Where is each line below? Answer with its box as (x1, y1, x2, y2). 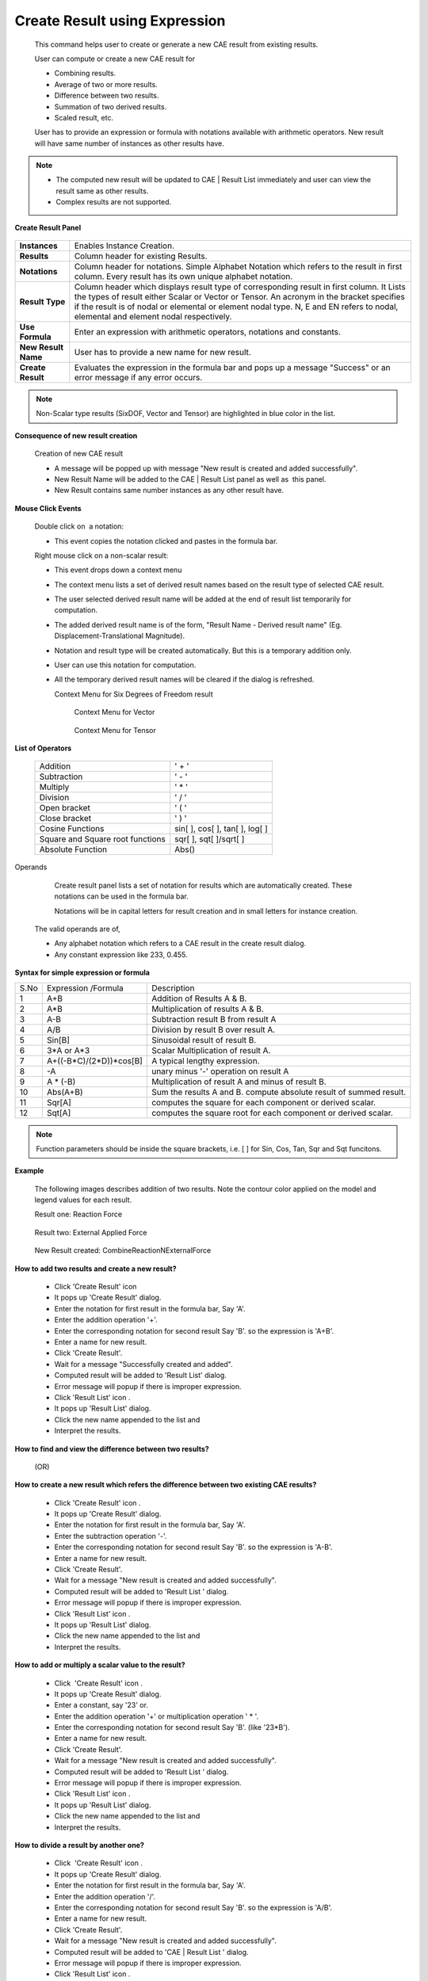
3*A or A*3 (46, 1044, 90, 1055)
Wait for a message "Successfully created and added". (54, 1359, 233, 1368)
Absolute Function (39, 844, 107, 855)
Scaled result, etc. (54, 113, 114, 122)
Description (151, 983, 195, 994)
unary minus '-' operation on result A (151, 1066, 289, 1077)
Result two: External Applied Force (34, 1227, 147, 1237)
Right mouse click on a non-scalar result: (34, 551, 169, 560)
